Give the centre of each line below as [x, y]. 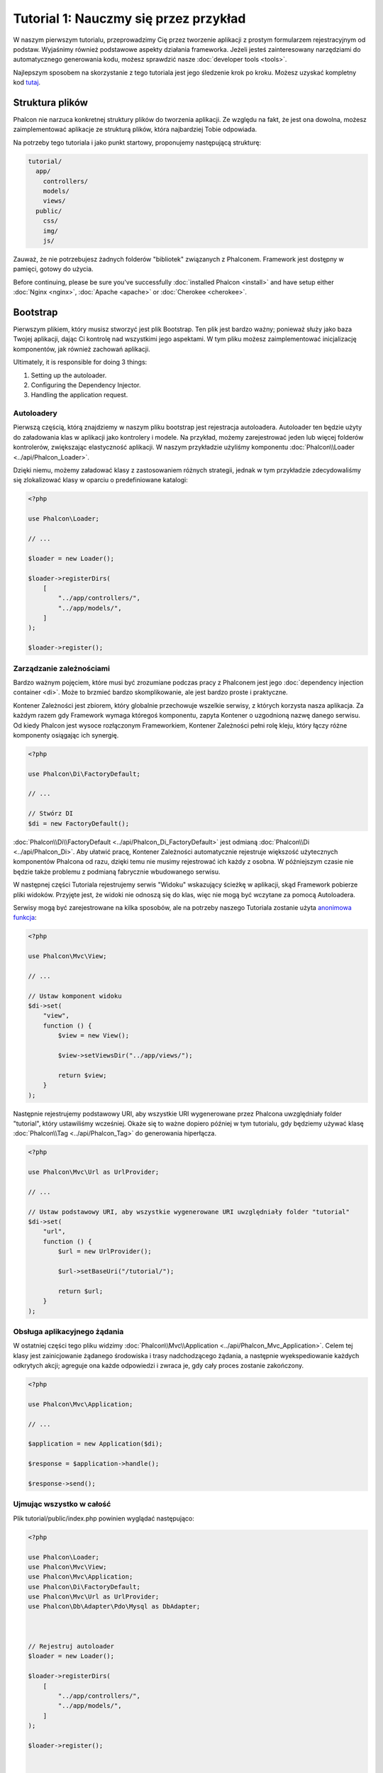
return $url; [81, 1291]
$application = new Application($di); [95, 1444]
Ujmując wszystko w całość [62, 1504]
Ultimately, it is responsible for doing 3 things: [80, 362]
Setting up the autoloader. [69, 375]
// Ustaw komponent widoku [75, 996]
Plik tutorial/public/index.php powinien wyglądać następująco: [104, 1518]
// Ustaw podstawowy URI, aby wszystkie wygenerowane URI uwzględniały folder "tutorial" [189, 1212]
